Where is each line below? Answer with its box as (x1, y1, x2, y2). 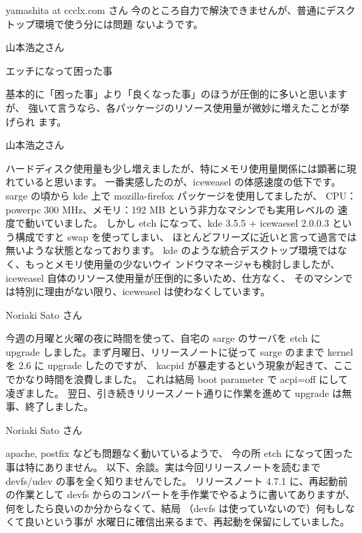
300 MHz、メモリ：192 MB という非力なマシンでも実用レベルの (44, 202, 335, 216)
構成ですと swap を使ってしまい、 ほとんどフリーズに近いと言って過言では (15, 229, 357, 243)
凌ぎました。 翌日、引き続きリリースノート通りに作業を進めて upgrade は (6, 385, 342, 400)
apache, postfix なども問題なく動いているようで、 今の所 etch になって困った (6, 446, 353, 460)
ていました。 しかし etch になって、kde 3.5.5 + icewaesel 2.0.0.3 (44, 216, 329, 230)
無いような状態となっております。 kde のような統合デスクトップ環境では (6, 243, 338, 257)
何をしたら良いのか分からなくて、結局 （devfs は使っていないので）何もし (6, 500, 345, 515)
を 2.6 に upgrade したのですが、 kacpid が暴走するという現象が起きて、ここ (6, 358, 354, 373)
